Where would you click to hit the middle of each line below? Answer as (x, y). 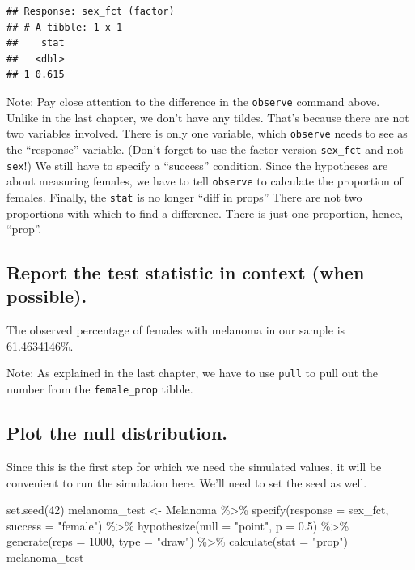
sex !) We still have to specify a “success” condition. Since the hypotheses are (197, 165)
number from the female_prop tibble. (100, 389)
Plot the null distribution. (117, 433)
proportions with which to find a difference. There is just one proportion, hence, (205, 213)
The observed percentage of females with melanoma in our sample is (176, 330)
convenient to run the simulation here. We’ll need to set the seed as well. (187, 482)
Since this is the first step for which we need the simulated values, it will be (194, 466)
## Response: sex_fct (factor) (91, 11)
